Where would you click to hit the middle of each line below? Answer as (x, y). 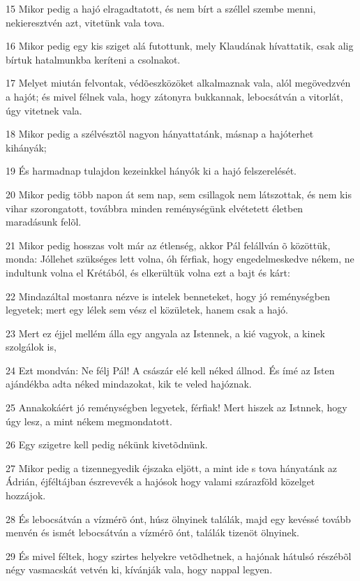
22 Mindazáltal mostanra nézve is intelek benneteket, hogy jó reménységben (168, 296)
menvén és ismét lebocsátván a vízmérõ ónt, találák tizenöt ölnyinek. (153, 532)
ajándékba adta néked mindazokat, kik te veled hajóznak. (129, 384)
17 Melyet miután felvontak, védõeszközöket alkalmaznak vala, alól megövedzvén (178, 83)
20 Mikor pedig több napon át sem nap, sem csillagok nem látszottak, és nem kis (179, 194)
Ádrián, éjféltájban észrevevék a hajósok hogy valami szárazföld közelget (160, 481)
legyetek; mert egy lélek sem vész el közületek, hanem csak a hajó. (147, 310)
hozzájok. (26, 495)
